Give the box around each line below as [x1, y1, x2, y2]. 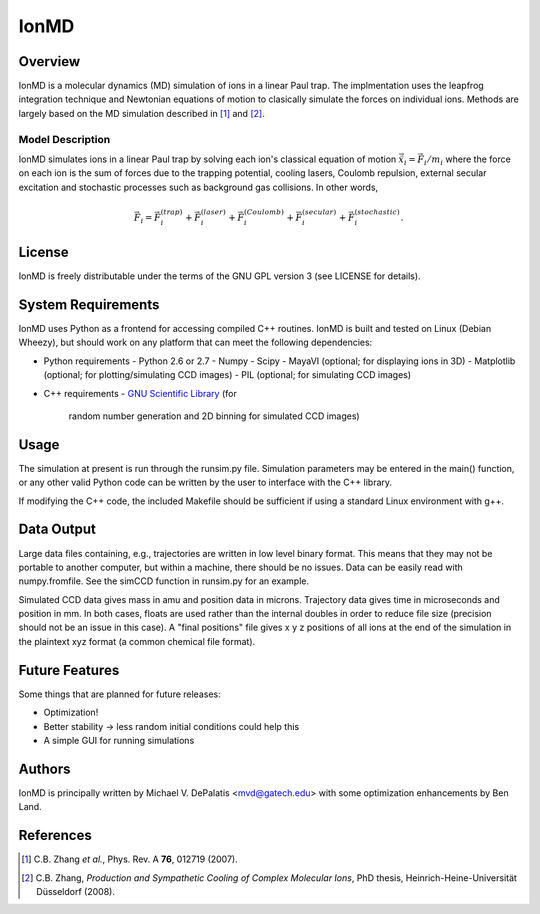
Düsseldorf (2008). [36, 885, 115, 897]
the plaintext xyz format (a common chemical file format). [18, 635, 256, 647]
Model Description [18, 132, 111, 146]
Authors [18, 760, 71, 777]
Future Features [18, 661, 120, 679]
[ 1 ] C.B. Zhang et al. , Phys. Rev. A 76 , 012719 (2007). [21, 853, 239, 865]
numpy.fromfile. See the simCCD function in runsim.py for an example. [18, 575, 310, 587]
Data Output [18, 521, 97, 538]
